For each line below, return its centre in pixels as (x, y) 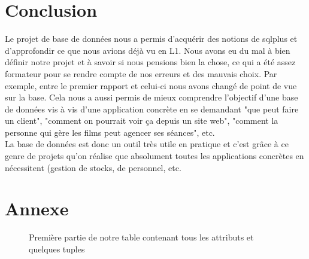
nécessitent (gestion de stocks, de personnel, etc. (93, 167)
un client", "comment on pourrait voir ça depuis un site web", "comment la (142, 121)
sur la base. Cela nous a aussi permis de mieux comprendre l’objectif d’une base (152, 97)
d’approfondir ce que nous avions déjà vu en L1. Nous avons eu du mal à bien (148, 50)
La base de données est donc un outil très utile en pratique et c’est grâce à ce (147, 144)
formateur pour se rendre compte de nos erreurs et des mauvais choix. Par (141, 73)
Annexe (37, 208)
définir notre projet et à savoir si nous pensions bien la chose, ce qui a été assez (150, 62)
